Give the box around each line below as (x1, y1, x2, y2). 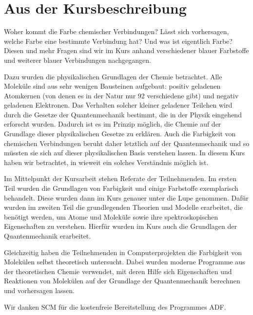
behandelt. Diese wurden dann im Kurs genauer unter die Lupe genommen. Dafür (4, 192, 249, 203)
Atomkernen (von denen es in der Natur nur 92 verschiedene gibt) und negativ (4, 90, 239, 100)
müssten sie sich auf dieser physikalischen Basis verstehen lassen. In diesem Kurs (4, 148, 245, 158)
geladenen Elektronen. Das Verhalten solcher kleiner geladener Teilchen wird (4, 100, 233, 110)
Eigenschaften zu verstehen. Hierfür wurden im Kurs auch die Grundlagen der (4, 221, 237, 231)
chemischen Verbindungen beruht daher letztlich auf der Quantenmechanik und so (4, 138, 250, 148)
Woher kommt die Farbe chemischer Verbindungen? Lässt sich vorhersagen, (4, 26, 229, 37)
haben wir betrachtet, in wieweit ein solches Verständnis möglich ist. (4, 157, 209, 167)
